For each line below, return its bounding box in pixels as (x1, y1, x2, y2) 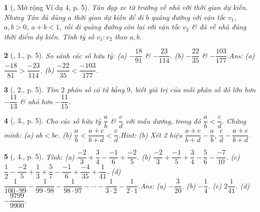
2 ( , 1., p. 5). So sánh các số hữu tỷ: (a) (4, 50, 127, 60)
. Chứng (221, 115, 246, 126)
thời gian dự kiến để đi (73, 11, 143, 22)
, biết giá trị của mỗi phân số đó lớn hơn (130, 84, 256, 94)
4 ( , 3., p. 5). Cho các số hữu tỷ (4, 115, 101, 126)
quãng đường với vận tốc (151, 11, 226, 22)
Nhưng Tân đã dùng (4, 11, 65, 22)
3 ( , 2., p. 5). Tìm (4, 84, 59, 94)
